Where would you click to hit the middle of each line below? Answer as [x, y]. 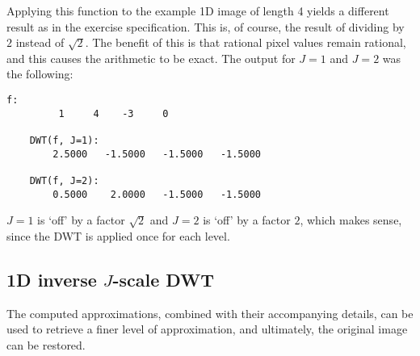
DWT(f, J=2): [64, 180]
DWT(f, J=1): [64, 140]
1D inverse [52, 279]
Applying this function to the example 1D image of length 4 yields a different [198, 10]
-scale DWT [163, 279]
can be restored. [46, 344]
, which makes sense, [351, 220]
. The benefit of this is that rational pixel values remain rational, [246, 42]
